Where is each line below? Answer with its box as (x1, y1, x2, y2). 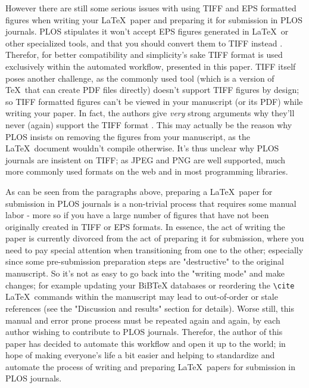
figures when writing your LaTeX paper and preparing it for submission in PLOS (5, 13, 303, 26)
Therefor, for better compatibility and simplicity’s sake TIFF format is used (5, 48, 283, 61)
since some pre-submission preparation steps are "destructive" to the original (5, 255, 284, 268)
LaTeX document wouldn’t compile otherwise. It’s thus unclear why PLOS (5, 142, 279, 154)
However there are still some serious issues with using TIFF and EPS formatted (5, 2, 296, 14)
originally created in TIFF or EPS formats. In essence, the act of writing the (5, 220, 285, 232)
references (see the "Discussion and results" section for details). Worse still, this (5, 302, 295, 314)
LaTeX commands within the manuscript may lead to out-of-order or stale (5, 290, 278, 303)
